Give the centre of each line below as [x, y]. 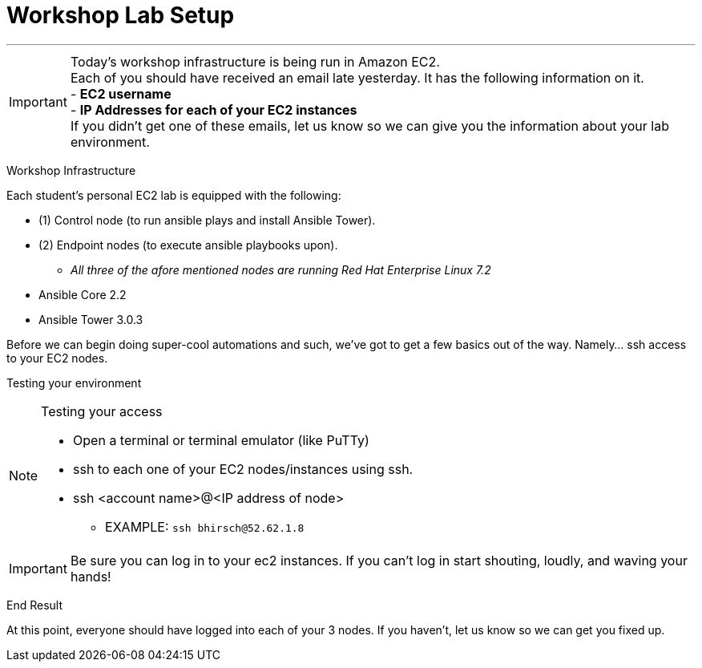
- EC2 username [121, 93]
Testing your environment [74, 383]
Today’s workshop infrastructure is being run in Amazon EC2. [255, 61]
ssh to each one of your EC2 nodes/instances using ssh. [243, 469]
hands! [91, 576]
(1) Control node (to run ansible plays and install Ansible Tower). [207, 220]
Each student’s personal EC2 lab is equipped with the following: [174, 195]
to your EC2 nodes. [57, 358]
